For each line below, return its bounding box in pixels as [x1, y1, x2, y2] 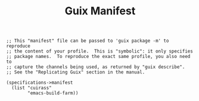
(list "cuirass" [11, 85, 52, 91]
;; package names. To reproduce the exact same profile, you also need [6, 54, 191, 60]
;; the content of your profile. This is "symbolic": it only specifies [6, 48, 194, 54]
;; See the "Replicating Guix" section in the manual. [6, 69, 145, 75]
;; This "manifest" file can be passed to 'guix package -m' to [6, 38, 169, 44]
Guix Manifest [64, 4, 136, 18]
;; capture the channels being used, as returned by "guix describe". [6, 64, 185, 70]
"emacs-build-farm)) [27, 90, 79, 96]
